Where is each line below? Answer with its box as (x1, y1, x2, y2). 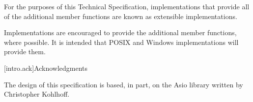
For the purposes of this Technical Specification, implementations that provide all (4, 1, 250, 11)
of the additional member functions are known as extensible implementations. (4, 11, 237, 21)
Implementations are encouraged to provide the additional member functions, (4, 27, 237, 38)
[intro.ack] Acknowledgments (4, 62, 88, 73)
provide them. (4, 46, 46, 57)
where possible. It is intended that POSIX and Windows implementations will (4, 37, 239, 47)
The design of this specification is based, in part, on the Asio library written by (4, 79, 243, 89)
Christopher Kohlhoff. (4, 89, 70, 99)
